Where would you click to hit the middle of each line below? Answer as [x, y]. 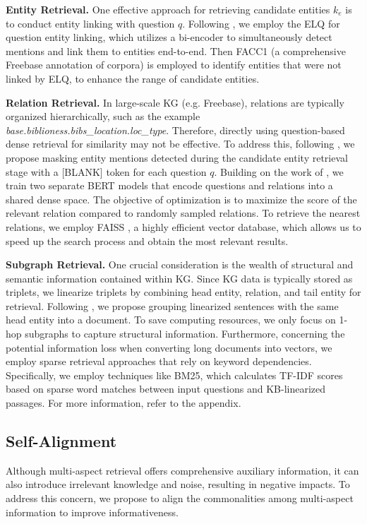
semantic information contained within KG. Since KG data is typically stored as [179, 278]
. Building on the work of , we [279, 171]
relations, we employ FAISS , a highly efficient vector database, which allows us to [183, 226]
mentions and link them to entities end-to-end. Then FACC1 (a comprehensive [176, 50]
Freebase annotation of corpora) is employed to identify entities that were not [174, 65]
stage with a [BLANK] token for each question [106, 171]
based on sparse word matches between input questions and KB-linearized [166, 389]
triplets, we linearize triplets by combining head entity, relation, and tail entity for [183, 292]
